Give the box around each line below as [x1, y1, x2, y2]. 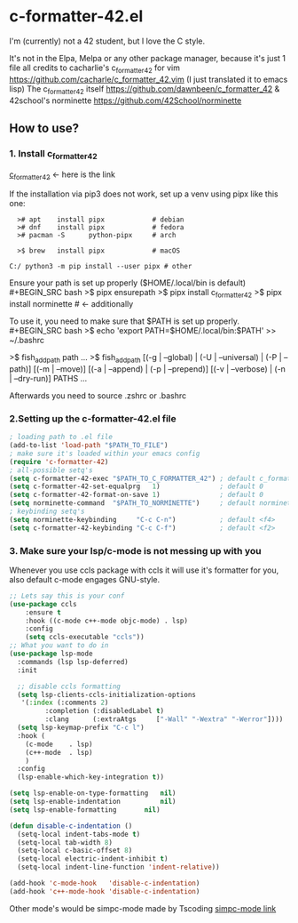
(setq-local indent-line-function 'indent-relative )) [17, 863, 220, 872]
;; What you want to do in [9, 641, 109, 650]
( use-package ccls [9, 599, 77, 608]
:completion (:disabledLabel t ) [44, 707, 165, 716]
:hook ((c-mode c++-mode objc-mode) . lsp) [25, 616, 189, 625]
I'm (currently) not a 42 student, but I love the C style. [9, 36, 206, 46]
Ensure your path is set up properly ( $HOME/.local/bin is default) [9, 277, 247, 288]
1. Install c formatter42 [9, 147, 98, 162]
